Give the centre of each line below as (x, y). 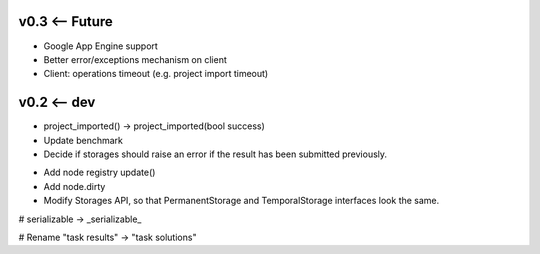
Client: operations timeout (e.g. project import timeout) (156, 74)
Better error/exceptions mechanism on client (135, 59)
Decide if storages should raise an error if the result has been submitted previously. (215, 154)
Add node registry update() (99, 172)
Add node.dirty (74, 186)
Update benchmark (83, 140)
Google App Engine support (101, 46)
